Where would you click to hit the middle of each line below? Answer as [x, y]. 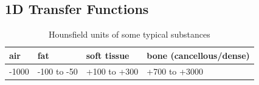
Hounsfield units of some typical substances [129, 34]
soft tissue [108, 55]
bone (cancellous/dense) [198, 55]
